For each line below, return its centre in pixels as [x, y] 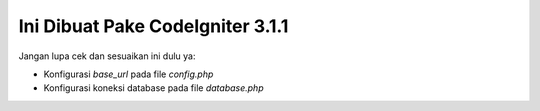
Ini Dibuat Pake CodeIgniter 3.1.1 [153, 26]
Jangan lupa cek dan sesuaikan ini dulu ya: [107, 56]
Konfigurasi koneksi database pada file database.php [153, 88]
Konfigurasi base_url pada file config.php [128, 74]
